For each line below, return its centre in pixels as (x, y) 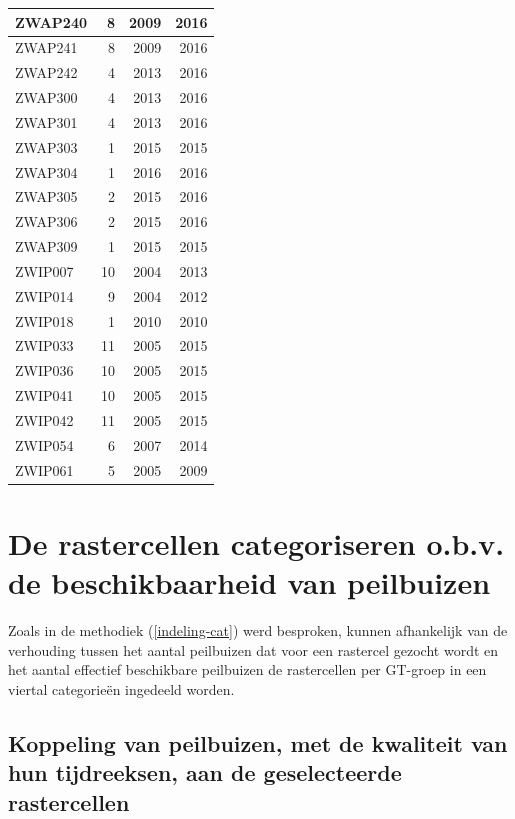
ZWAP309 (46, 246)
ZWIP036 (44, 370)
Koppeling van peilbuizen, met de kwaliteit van (258, 742)
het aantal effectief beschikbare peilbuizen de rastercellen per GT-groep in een (247, 669)
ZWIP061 (44, 469)
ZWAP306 (46, 221)
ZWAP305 (46, 196)
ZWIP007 (44, 270)
